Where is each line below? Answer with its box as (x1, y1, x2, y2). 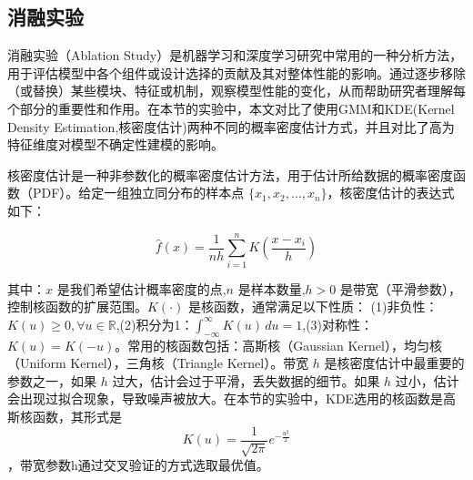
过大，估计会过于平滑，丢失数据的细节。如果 (112, 371, 380, 390)
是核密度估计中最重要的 (324, 353, 465, 373)
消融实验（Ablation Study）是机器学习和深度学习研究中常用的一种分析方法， (7, 46, 463, 65)
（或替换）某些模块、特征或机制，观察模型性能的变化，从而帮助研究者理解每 (7, 81, 466, 100)
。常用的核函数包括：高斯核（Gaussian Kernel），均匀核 (115, 335, 442, 354)
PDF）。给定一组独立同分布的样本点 (32, 183, 245, 202)
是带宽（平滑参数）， (339, 279, 461, 298)
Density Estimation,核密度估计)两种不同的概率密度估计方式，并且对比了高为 (7, 117, 455, 136)
